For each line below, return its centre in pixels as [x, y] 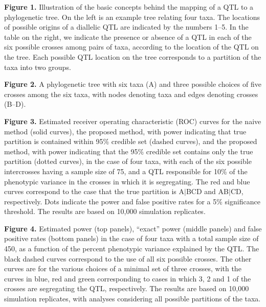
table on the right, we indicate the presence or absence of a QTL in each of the [128, 37]
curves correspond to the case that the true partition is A [94, 191]
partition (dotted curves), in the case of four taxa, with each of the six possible [128, 161]
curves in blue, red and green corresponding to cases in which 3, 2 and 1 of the [128, 278]
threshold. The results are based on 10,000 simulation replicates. [105, 211]
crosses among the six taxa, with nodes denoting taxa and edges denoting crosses [131, 94]
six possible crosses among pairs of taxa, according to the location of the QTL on [131, 47]
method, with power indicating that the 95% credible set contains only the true [129, 151]
